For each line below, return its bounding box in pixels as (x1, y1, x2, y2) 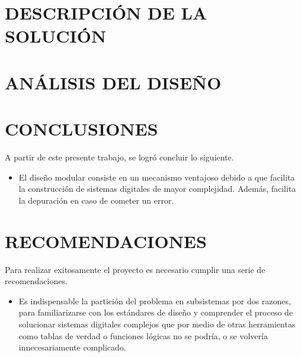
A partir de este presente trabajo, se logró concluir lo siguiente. (5, 151, 234, 163)
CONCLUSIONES (5, 117, 158, 141)
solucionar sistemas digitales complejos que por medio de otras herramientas (18, 317, 296, 330)
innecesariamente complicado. (18, 341, 126, 353)
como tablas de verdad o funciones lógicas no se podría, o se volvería (18, 329, 268, 342)
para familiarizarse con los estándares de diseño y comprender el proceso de (18, 306, 293, 319)
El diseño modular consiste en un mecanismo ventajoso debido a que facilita (18, 171, 295, 183)
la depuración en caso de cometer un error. (18, 194, 174, 206)
